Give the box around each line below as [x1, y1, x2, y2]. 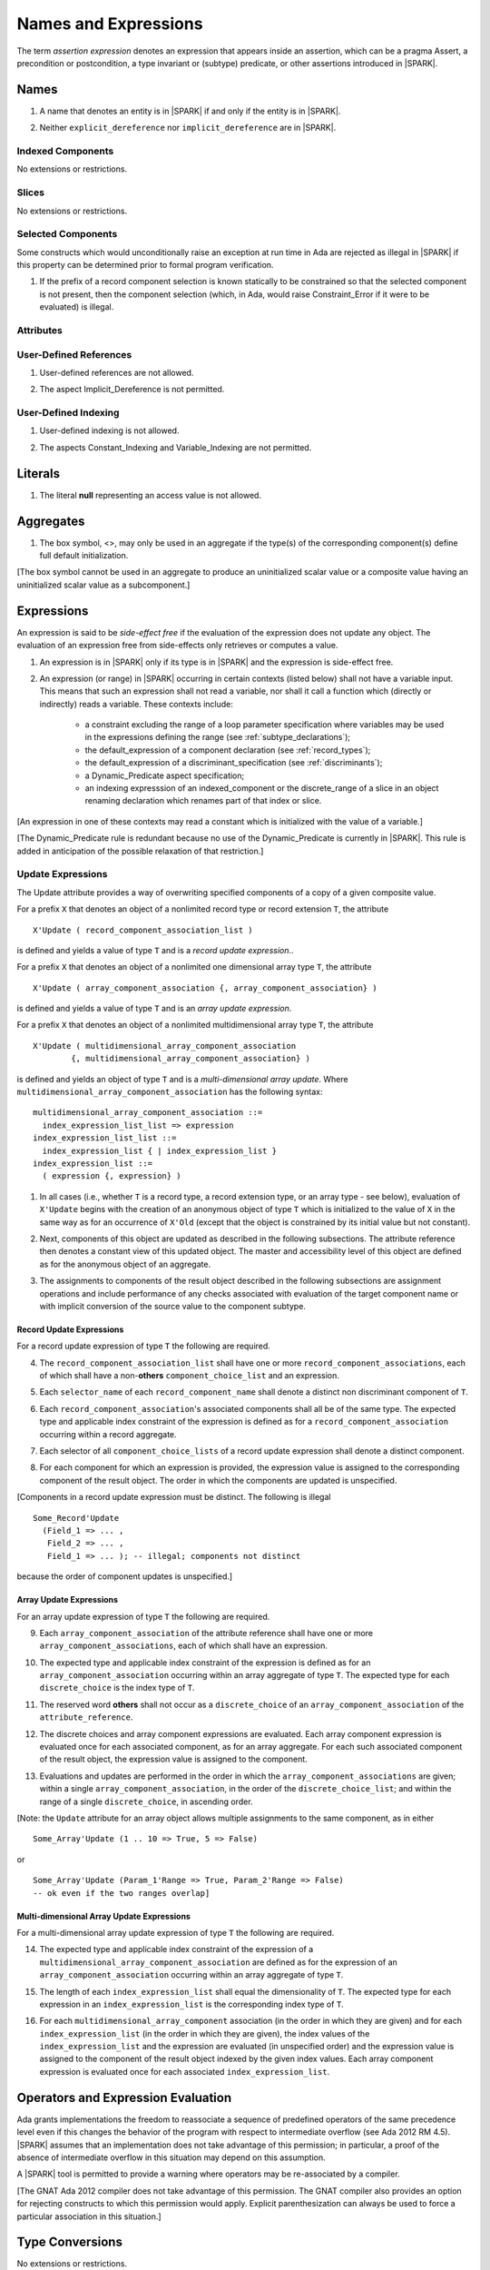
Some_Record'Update [33, 1513, 120, 1523]
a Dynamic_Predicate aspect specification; [84, 770, 245, 781]
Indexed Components [16, 145, 114, 157]
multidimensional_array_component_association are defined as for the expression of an [39, 1957, 398, 1968]
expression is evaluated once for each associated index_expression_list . [39, 2066, 330, 2077]
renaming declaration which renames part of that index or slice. [84, 795, 322, 806]
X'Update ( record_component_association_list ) [33, 924, 253, 935]
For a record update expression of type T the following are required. [16, 1340, 271, 1352]
